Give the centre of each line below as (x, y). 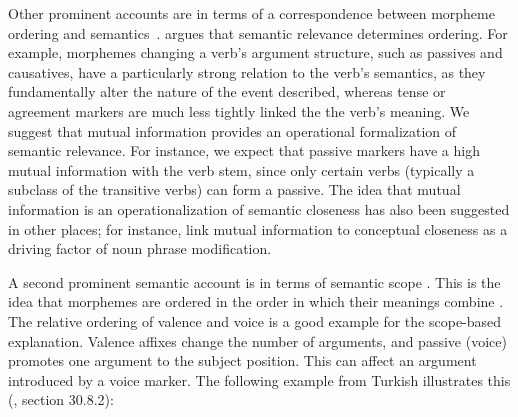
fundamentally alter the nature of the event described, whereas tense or (227, 91)
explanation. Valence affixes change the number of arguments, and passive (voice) (257, 340)
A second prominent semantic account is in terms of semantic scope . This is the (254, 281)
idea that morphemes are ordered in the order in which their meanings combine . (256, 301)
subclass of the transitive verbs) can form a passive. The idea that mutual (234, 189)
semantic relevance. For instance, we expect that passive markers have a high (244, 150)
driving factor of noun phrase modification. (140, 248)
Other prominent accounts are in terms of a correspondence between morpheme (251, 13)
